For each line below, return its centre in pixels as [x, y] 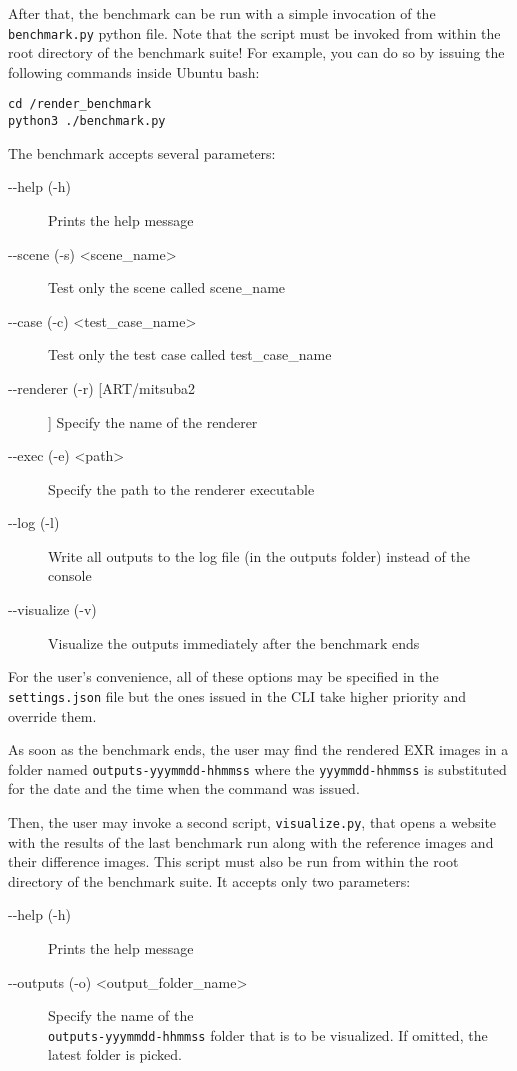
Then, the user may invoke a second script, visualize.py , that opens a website [252, 821]
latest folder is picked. [115, 1054]
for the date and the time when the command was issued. [184, 788]
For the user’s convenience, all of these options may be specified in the [223, 676]
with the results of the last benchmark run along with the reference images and [251, 841]
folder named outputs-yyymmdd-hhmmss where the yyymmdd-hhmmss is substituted [257, 768]
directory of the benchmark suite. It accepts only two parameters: [209, 880]
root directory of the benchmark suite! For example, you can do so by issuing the [256, 52]
